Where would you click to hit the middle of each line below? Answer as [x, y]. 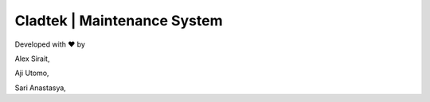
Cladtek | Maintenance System [119, 21]
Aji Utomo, [32, 73]
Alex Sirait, [32, 59]
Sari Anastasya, [41, 88]
